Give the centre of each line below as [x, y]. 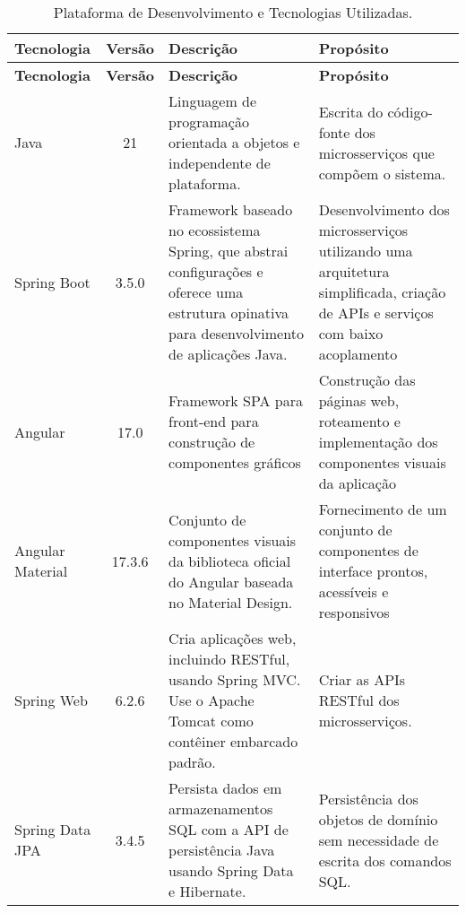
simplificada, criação [382, 292]
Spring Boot [52, 282]
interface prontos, [373, 571]
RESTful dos [359, 700]
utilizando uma [366, 251]
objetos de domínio [378, 819]
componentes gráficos [235, 462]
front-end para [214, 421]
